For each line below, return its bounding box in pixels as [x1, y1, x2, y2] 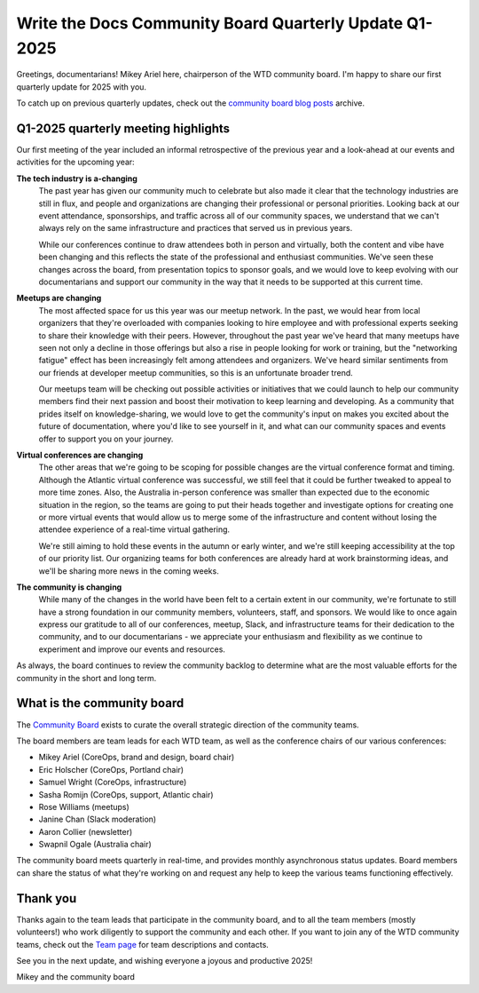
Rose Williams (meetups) [38, 801, 130, 812]
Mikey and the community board [16, 972, 135, 982]
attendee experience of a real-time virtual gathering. [38, 524, 231, 535]
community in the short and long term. [16, 672, 157, 683]
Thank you [16, 891, 77, 906]
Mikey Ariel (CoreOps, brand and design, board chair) [38, 751, 235, 763]
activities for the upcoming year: [16, 156, 135, 168]
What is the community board [16, 695, 185, 711]
